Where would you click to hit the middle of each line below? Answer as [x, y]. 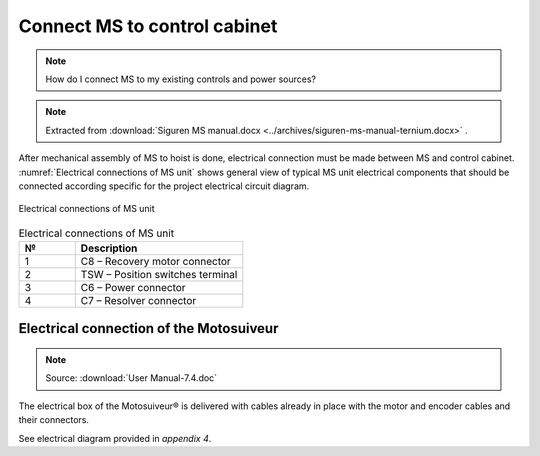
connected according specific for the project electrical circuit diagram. [164, 186]
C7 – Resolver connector [138, 301]
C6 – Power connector [133, 288]
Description [109, 248]
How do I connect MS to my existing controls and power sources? [181, 79]
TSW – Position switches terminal [159, 275]
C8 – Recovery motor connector [156, 262]
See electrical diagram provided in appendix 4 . [115, 438]
